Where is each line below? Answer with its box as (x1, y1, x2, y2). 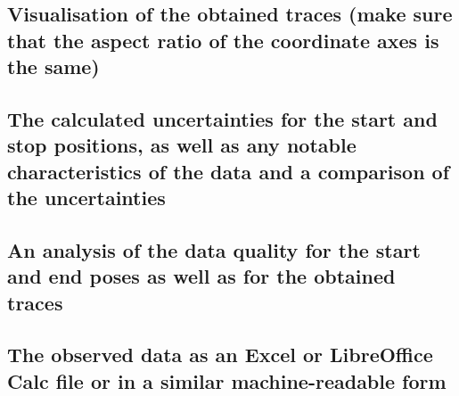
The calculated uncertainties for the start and (7, 104, 438, 132)
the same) (7, 53, 100, 80)
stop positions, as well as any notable (7, 131, 357, 159)
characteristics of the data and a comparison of (7, 157, 450, 185)
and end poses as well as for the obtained (7, 262, 396, 290)
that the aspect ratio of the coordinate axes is (7, 26, 439, 54)
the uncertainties (7, 184, 166, 211)
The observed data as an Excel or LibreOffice (7, 341, 433, 368)
